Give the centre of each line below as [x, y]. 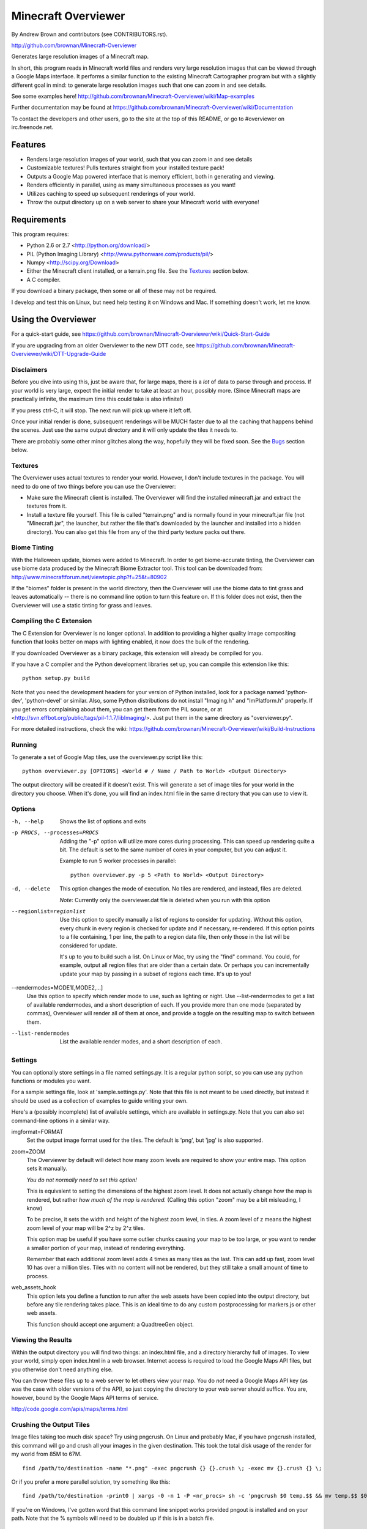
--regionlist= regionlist [48, 911]
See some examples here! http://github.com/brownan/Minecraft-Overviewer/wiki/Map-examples [133, 96]
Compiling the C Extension [52, 621]
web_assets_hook [34, 1287]
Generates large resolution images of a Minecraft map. [80, 57]
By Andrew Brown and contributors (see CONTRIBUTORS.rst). [90, 34]
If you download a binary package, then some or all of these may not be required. [114, 291]
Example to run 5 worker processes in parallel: [118, 861]
